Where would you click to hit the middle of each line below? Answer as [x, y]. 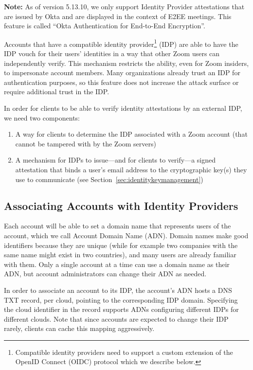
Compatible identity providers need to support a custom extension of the [124, 352]
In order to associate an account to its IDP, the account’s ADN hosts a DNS [118, 290]
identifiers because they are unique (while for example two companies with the [121, 245]
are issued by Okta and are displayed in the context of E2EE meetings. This [118, 16]
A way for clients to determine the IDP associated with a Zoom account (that [131, 134]
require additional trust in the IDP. [57, 92]
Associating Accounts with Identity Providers [121, 205]
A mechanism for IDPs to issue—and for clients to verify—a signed [116, 160]
